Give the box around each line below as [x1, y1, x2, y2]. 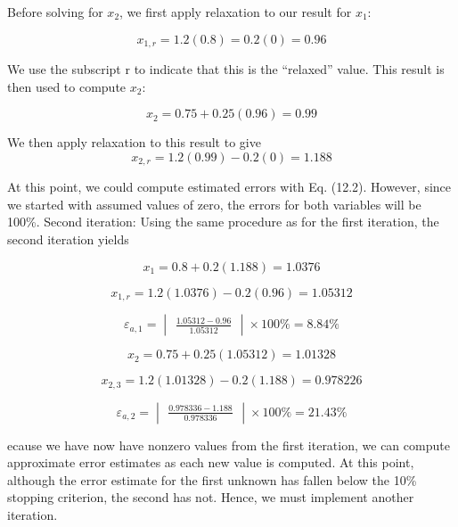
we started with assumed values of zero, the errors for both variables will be [7, 194, 421, 213]
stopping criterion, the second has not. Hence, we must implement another [7, 488, 414, 506]
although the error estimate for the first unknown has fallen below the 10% [7, 470, 417, 489]
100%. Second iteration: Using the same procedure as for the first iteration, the [7, 212, 439, 231]
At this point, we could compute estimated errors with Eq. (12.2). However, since [7, 177, 452, 196]
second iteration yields [7, 230, 129, 249]
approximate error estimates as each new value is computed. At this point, [7, 453, 414, 472]
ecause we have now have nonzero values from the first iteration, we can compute [7, 435, 450, 454]
